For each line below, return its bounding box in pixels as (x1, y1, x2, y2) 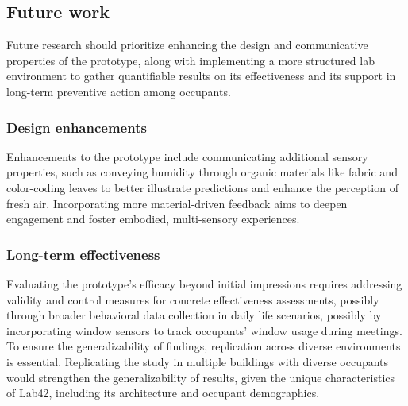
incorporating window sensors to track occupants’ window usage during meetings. (6, 322, 402, 338)
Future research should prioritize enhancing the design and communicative (6, 37, 368, 53)
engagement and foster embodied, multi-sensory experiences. (6, 211, 300, 227)
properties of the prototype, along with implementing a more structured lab (6, 52, 375, 68)
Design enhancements (6, 117, 147, 137)
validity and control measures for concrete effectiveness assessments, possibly (6, 291, 379, 307)
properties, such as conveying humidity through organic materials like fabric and (6, 164, 398, 180)
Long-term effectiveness (6, 244, 160, 264)
